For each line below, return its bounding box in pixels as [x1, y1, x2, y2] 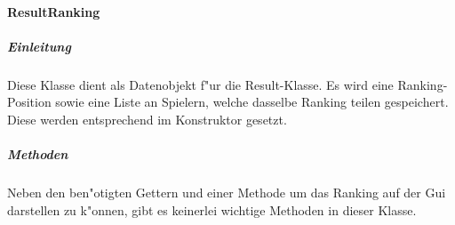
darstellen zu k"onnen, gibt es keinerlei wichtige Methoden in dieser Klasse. [7, 200, 417, 219]
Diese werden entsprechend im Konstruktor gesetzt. [7, 109, 287, 128]
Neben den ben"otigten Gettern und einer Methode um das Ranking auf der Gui [7, 183, 446, 202]
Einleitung [7, 36, 71, 55]
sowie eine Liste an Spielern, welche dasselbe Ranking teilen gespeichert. [55, 92, 449, 111]
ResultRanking [7, 2, 100, 20]
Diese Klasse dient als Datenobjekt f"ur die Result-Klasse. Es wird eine [7, 75, 394, 93]
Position [7, 92, 52, 111]
